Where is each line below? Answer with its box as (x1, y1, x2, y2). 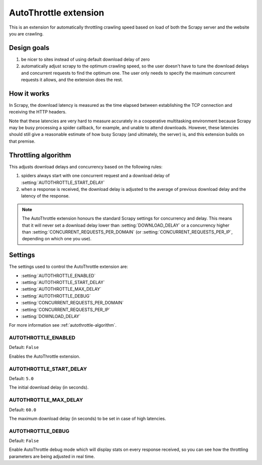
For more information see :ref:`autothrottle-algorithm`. (9, 322, 116, 328)
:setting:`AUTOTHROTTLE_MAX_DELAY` (21, 286, 102, 292)
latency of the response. (21, 193, 70, 199)
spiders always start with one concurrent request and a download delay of (21, 173, 170, 179)
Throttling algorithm (9, 151, 71, 159)
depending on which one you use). (22, 236, 92, 242)
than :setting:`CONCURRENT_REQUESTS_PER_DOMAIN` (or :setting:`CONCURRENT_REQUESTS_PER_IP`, (22, 229, 233, 235)
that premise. (9, 138, 36, 144)
